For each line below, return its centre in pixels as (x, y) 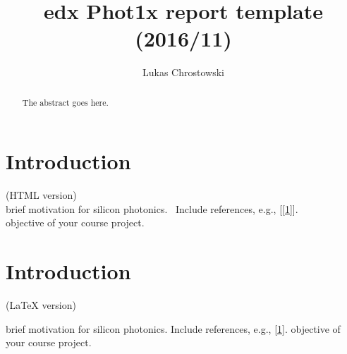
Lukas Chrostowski (183, 72)
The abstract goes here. (65, 102)
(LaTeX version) (41, 305)
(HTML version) (41, 195)
